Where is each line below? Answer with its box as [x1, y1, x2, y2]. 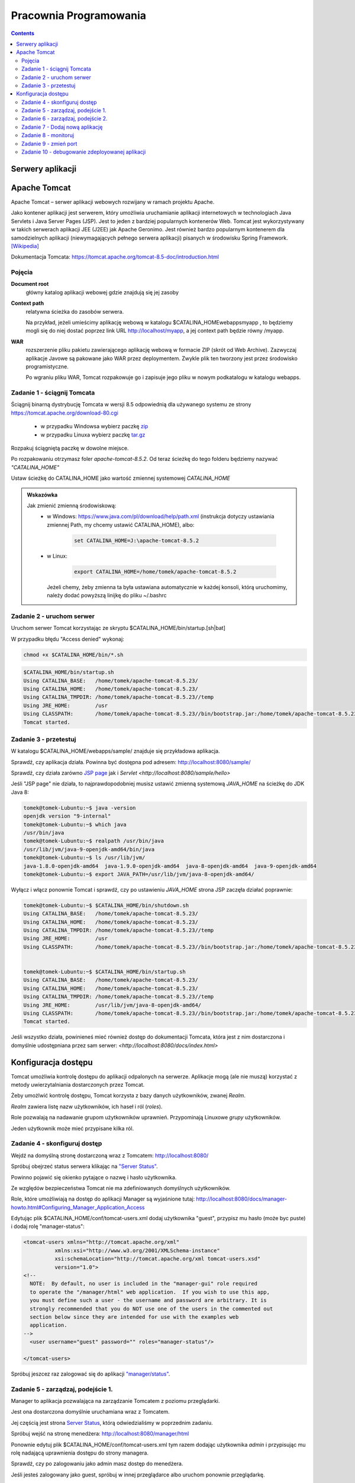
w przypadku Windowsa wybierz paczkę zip [40, 423, 149, 430]
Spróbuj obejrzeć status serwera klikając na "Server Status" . [11, 1163, 158, 1170]
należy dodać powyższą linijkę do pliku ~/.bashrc [47, 592, 167, 599]
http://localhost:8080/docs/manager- [196, 1195, 287, 1202]
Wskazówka [27, 491, 58, 498]
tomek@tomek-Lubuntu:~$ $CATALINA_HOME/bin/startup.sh [23, 969, 186, 975]
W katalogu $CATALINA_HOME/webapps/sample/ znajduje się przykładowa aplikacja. [11, 747, 220, 755]
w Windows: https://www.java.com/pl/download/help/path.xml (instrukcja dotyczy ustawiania [47, 513, 275, 520]
